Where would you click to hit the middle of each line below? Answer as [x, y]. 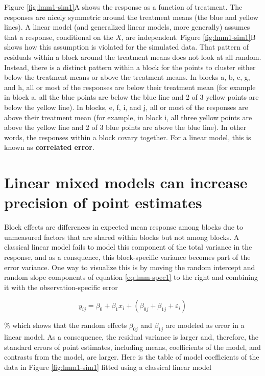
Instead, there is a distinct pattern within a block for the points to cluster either [130, 67]
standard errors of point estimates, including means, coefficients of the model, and [132, 347]
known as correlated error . [49, 147]
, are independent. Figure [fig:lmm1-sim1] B [188, 37]
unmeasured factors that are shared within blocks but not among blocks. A [122, 237]
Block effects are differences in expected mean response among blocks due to [124, 227]
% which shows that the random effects [66, 325]
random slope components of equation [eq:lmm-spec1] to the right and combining [131, 277]
